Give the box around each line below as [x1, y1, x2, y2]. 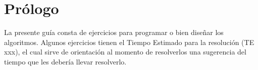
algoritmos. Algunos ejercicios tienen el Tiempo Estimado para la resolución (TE [4, 36, 254, 47]
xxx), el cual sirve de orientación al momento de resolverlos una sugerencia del [4, 46, 246, 57]
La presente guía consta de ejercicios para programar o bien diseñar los [4, 27, 224, 37]
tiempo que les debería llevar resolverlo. [4, 56, 127, 66]
